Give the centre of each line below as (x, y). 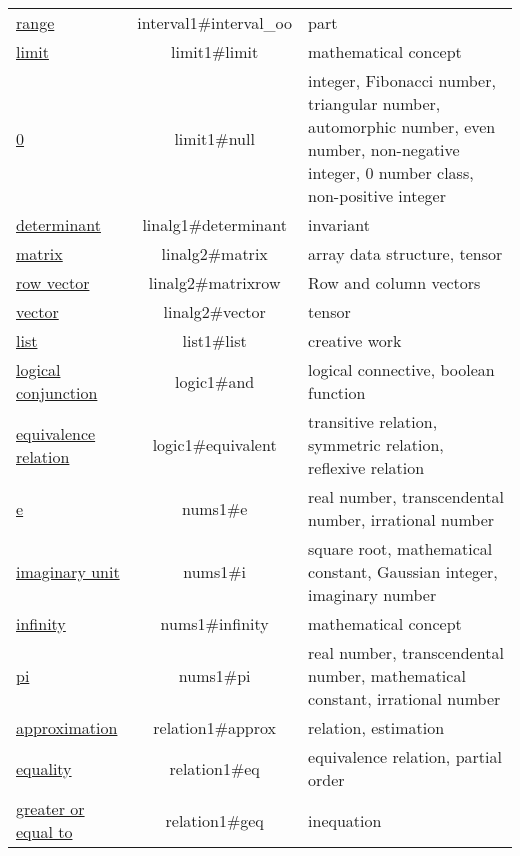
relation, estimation (376, 727)
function (337, 392)
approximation (67, 727)
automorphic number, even (402, 126)
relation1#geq (214, 820)
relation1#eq (214, 768)
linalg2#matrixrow (214, 282)
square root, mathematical (400, 548)
